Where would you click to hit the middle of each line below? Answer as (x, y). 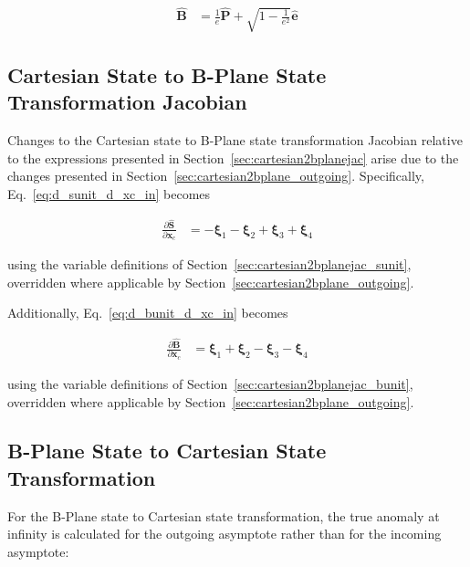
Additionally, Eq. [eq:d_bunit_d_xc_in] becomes (148, 313)
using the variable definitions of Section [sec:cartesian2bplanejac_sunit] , (209, 264)
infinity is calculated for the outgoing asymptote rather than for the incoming (225, 534)
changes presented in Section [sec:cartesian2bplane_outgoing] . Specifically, (216, 176)
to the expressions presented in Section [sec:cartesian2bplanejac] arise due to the (233, 157)
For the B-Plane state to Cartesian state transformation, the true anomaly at (224, 515)
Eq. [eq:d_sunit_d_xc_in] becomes (109, 193)
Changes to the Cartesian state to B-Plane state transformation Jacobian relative (235, 140)
